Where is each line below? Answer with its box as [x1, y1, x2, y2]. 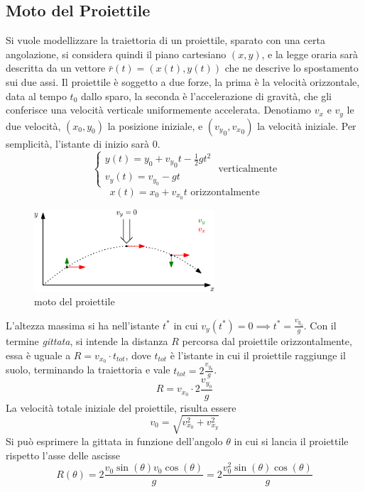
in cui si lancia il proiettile [234, 433, 349, 448]
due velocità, [6, 118, 61, 133]
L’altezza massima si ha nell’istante [6, 317, 160, 332]
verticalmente [218, 163, 278, 174]
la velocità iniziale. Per [257, 118, 356, 133]
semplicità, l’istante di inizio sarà [6, 136, 150, 151]
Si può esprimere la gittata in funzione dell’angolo [6, 433, 223, 448]
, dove [125, 347, 151, 362]
